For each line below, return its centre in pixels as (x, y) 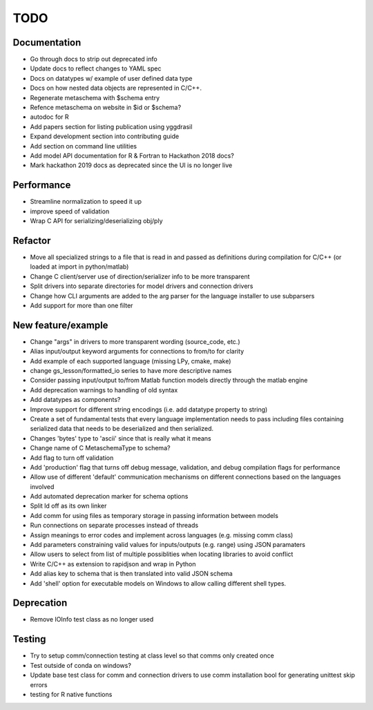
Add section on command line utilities (84, 146)
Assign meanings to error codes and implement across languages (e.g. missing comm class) (162, 535)
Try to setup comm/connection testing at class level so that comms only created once (152, 655)
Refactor (32, 241)
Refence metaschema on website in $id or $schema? (106, 108)
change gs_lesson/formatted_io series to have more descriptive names (131, 370)
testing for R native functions (71, 694)
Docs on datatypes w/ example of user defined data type (111, 78)
